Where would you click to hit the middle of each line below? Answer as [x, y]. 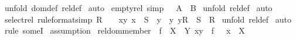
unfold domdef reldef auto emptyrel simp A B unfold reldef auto [138, 8]
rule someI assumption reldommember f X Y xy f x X [125, 30]
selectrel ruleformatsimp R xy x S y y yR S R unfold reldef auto [148, 19]
